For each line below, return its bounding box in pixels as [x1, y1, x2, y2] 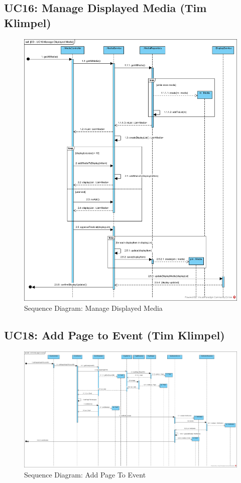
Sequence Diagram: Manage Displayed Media [24, 303, 163, 313]
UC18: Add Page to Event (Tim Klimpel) [4, 327, 225, 343]
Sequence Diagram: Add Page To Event [24, 469, 146, 479]
